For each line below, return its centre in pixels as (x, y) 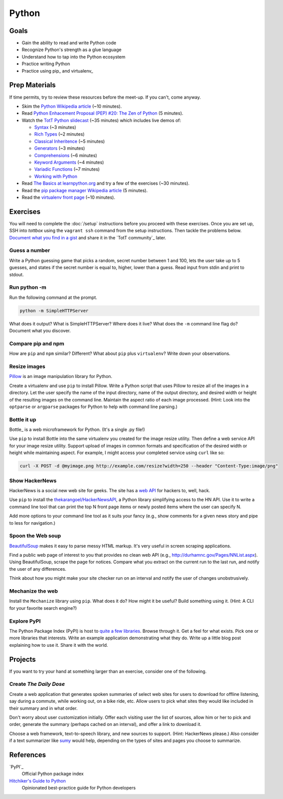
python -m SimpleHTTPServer (54, 311)
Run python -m (28, 287)
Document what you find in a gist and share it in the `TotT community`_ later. (88, 237)
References (27, 755)
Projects (22, 659)
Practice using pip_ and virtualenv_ (57, 71)
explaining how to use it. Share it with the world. (59, 645)
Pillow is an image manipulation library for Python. (61, 376)
